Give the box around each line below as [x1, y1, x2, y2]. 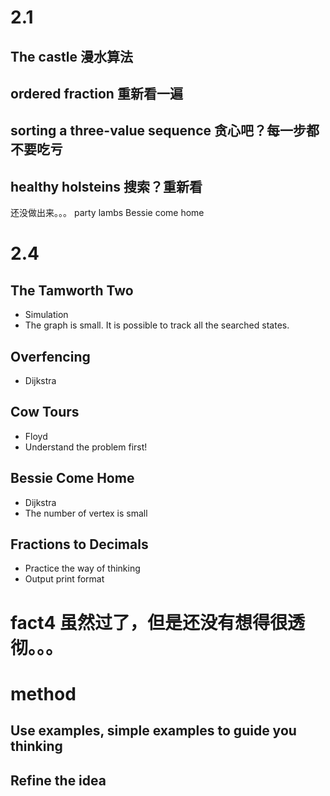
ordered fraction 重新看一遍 [10, 85, 183, 102]
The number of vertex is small [24, 507, 148, 519]
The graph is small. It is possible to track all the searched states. [24, 319, 290, 331]
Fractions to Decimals [10, 536, 149, 553]
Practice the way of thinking [24, 562, 141, 575]
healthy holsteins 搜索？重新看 [10, 178, 203, 195]
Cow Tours [10, 404, 80, 421]
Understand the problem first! [24, 441, 148, 453]
